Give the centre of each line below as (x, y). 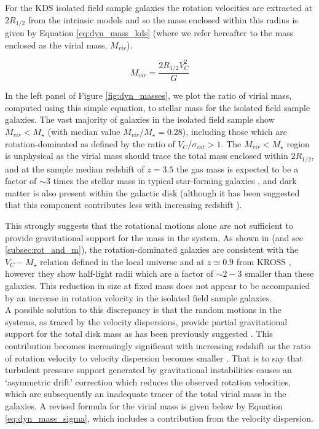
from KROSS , (264, 261)
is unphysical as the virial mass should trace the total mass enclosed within (147, 156)
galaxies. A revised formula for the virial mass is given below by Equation (144, 405)
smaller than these (279, 273)
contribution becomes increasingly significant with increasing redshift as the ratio (158, 345)
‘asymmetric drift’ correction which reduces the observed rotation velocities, (148, 381)
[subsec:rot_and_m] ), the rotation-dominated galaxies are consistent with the (152, 249)
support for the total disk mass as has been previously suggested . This (139, 334)
